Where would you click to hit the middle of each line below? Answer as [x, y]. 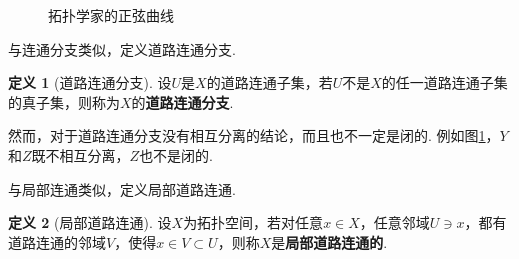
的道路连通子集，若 [269, 82]
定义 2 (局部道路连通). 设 [90, 222]
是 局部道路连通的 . [329, 241]
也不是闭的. [176, 154]
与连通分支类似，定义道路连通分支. [122, 48]
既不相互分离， [80, 154]
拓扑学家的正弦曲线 [111, 15]
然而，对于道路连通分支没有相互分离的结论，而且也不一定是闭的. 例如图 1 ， [254, 135]
